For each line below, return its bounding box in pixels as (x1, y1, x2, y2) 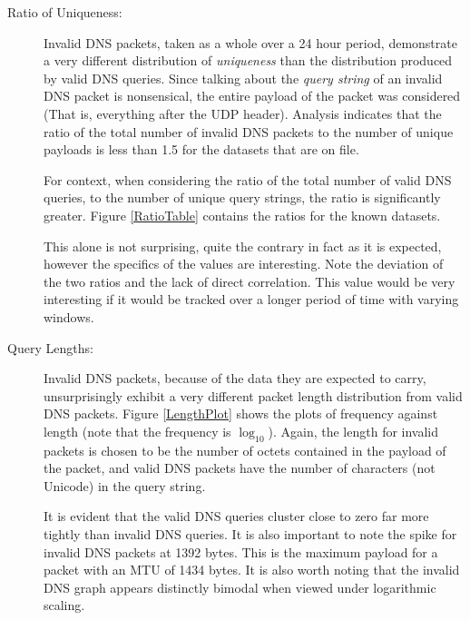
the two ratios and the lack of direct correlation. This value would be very (44, 271, 455, 290)
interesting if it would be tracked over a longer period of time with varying (44, 290, 459, 309)
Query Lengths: (7, 338, 93, 357)
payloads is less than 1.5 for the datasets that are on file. (44, 140, 359, 159)
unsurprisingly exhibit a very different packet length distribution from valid (44, 386, 463, 405)
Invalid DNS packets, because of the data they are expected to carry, (44, 369, 426, 388)
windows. (44, 307, 94, 326)
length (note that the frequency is (44, 421, 231, 440)
